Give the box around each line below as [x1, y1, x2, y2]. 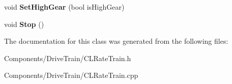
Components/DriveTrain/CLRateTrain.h [4, 52, 131, 63]
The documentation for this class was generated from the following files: [4, 36, 228, 46]
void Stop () [4, 18, 44, 29]
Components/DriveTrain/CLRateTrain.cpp [4, 70, 138, 80]
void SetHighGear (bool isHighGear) [4, 2, 125, 12]
